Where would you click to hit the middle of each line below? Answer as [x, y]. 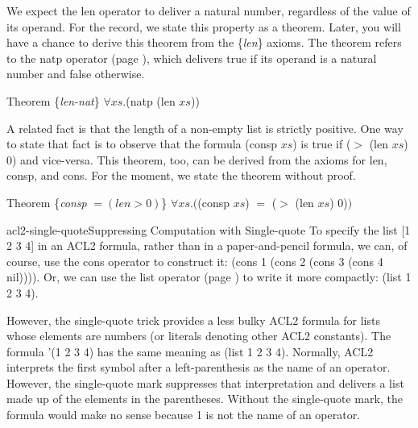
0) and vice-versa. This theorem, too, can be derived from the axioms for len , [197, 159]
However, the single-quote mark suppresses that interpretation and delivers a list [205, 382]
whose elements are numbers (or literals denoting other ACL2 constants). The [199, 336]
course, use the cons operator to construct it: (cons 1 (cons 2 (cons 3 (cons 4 [195, 261]
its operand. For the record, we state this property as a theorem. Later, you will [204, 26]
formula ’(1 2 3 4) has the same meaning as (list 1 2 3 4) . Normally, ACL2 [190, 351]
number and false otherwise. [76, 74]
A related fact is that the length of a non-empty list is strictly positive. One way [205, 128]
